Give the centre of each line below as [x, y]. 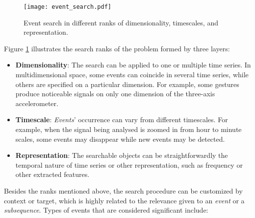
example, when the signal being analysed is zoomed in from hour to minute [128, 129]
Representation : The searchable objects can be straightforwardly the [122, 155]
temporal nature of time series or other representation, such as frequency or [129, 164]
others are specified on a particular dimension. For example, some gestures [127, 84]
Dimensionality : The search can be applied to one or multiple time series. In [133, 65]
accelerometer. [37, 103]
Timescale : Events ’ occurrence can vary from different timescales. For [122, 120]
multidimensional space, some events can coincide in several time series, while [132, 75]
